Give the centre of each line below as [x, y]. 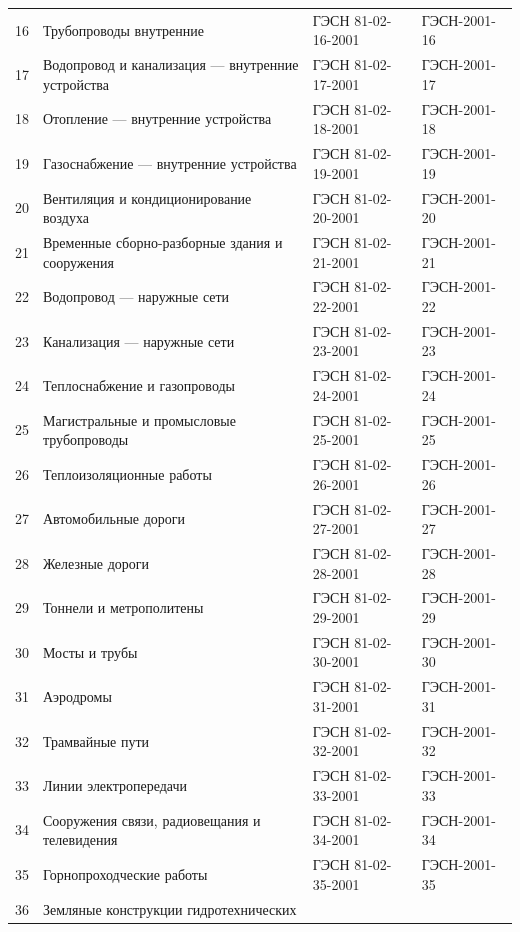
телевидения [80, 839]
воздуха [66, 217]
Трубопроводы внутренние [123, 29]
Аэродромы [77, 696]
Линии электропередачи [115, 784]
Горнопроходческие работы [125, 873]
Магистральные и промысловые [139, 419]
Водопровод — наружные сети [136, 296]
